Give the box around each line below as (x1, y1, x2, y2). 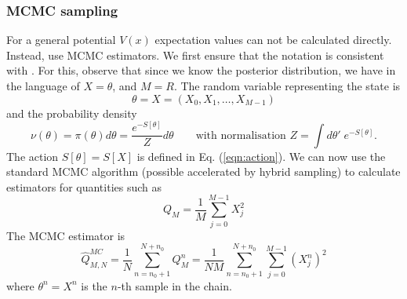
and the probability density (6, 104, 137, 121)
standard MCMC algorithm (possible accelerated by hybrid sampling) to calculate (6, 163, 401, 180)
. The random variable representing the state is (173, 78, 401, 93)
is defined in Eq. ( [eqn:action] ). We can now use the (136, 148, 386, 164)
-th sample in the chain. (117, 277, 232, 294)
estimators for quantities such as (6, 178, 162, 195)
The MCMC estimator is (6, 227, 125, 243)
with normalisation (195, 129, 286, 141)
